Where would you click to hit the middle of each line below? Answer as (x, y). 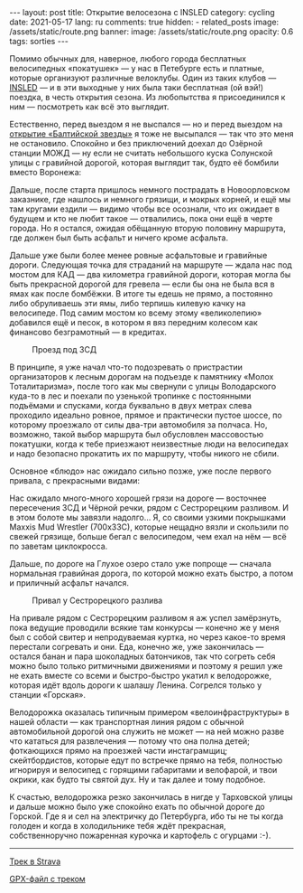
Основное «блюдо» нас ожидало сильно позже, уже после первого (141, 471)
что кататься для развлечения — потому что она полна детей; (130, 741)
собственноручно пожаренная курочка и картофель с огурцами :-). (140, 835)
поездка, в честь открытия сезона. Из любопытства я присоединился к (147, 97)
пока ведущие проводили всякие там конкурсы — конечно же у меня (144, 627)
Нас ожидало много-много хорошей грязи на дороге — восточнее (138, 498)
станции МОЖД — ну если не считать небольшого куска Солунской (141, 153)
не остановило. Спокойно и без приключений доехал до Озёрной (136, 143)
